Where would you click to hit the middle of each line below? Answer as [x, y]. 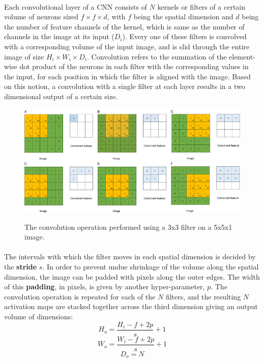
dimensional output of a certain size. [61, 96]
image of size [24, 56]
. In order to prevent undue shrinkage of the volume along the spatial [151, 267]
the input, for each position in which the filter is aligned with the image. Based [127, 76]
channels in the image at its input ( [59, 36]
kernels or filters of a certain [201, 6]
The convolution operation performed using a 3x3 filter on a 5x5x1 [128, 227]
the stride [21, 267]
